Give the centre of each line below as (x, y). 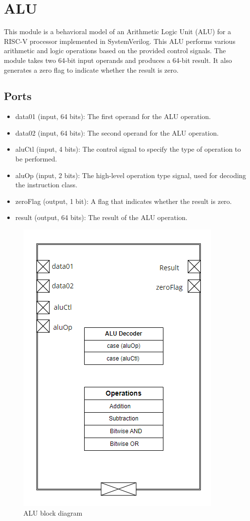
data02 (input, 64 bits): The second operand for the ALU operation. (117, 132)
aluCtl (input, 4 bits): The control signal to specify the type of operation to (128, 149)
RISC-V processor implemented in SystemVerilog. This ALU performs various (120, 41)
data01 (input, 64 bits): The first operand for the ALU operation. (113, 116)
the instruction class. (46, 185)
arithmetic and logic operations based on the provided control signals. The (115, 50)
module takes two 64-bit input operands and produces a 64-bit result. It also (118, 60)
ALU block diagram (53, 512)
